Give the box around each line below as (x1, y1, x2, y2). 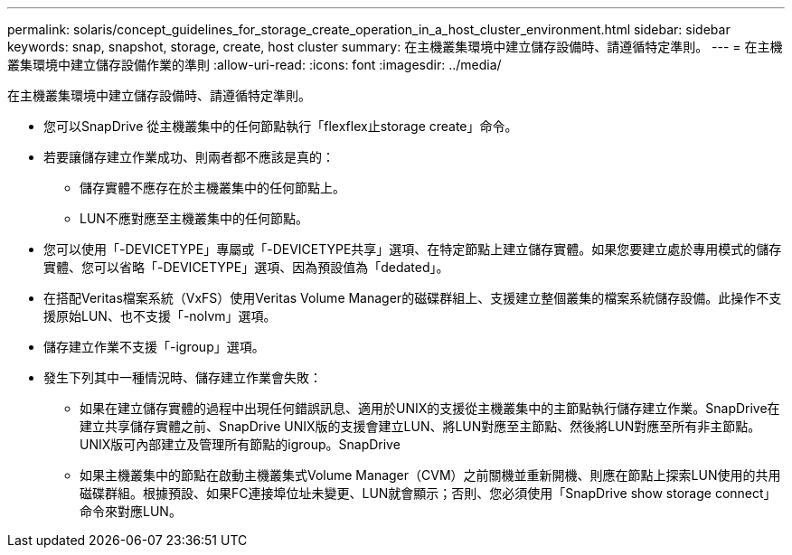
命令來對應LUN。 (80, 503, 182, 519)
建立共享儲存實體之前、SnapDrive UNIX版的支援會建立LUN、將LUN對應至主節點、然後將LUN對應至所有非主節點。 (80, 419, 761, 434)
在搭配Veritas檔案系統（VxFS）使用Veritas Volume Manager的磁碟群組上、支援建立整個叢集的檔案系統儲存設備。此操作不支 (43, 290, 782, 306)
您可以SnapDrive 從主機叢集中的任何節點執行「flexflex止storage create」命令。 (43, 118, 518, 134)
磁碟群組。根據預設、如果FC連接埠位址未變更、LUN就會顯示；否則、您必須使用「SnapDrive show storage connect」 (80, 485, 777, 501)
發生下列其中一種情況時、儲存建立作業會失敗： (43, 370, 322, 385)
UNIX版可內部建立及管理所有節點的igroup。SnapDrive (80, 437, 401, 452)
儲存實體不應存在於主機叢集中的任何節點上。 (80, 180, 345, 195)
